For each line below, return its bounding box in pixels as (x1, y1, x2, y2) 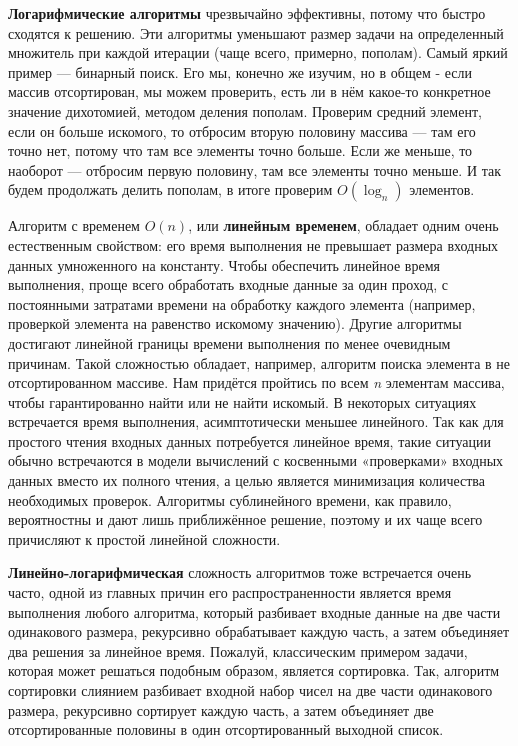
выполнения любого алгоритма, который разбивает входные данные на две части (8, 601, 501, 622)
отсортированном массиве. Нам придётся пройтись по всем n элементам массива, (8, 372, 505, 393)
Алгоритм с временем (8, 215, 140, 236)
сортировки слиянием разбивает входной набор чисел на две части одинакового (8, 680, 493, 700)
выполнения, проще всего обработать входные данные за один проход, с (8, 274, 448, 295)
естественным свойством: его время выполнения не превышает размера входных (8, 234, 499, 255)
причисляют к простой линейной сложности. (8, 528, 281, 549)
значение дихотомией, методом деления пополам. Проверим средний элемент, (8, 100, 482, 121)
